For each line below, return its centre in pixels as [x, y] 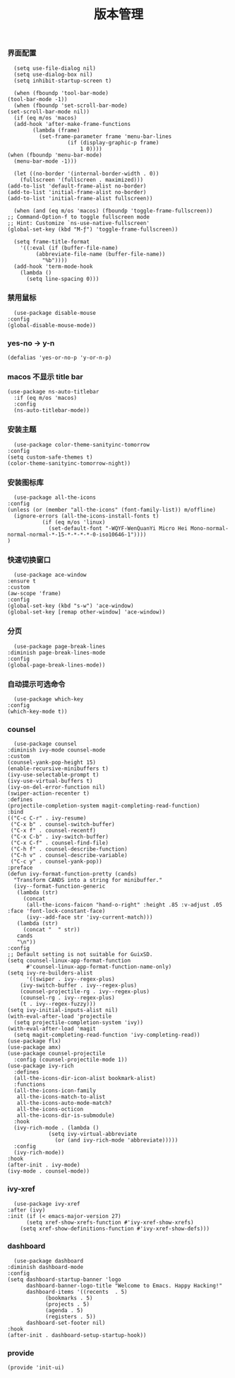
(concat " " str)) [52, 930]
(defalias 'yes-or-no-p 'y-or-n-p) [60, 358]
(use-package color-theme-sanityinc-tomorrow [82, 444]
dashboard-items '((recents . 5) [77, 1292]
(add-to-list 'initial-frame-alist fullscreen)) [80, 198]
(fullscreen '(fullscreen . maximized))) [82, 180]
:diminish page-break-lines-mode [56, 653]
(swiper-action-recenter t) [49, 793]
